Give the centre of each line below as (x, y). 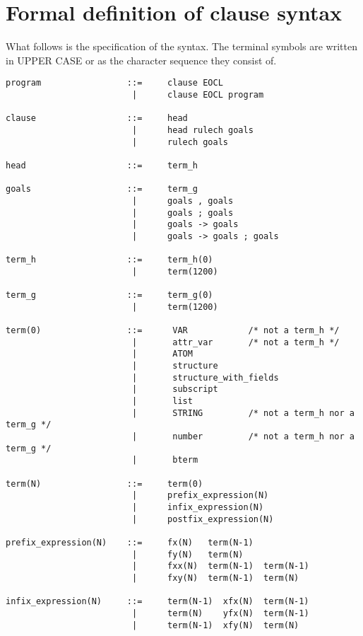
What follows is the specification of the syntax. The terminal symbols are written (181, 46)
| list (162, 401)
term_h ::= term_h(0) (109, 260)
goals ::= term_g (102, 189)
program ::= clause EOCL (114, 83)
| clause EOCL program (198, 94)
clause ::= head (97, 118)
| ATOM (162, 354)
